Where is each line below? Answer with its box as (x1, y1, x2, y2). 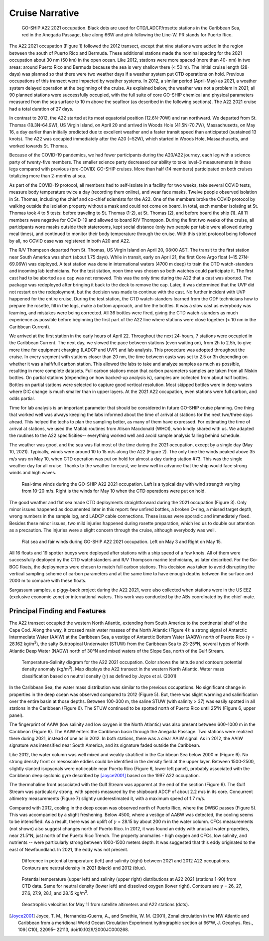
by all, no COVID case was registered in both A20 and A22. (9, 238, 131, 244)
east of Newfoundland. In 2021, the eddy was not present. (9, 846, 129, 852)
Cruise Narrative (9, 7, 79, 18)
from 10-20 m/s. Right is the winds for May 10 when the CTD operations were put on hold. (21, 488, 206, 494)
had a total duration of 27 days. (9, 106, 74, 112)
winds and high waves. (9, 470, 57, 476)
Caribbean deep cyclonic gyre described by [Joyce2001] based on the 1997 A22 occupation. (9, 772, 200, 778)
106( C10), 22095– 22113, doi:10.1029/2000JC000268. (18, 927, 130, 933)
